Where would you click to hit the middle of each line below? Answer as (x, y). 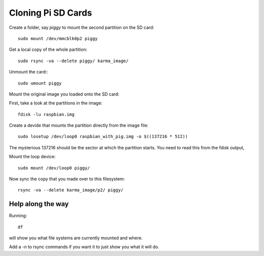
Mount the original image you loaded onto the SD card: (64, 94)
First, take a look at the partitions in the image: (56, 103)
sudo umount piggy (40, 83)
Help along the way (39, 204)
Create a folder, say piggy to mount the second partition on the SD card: (82, 27)
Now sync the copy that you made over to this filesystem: (67, 179)
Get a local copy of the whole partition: (48, 49)
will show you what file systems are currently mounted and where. (76, 238)
